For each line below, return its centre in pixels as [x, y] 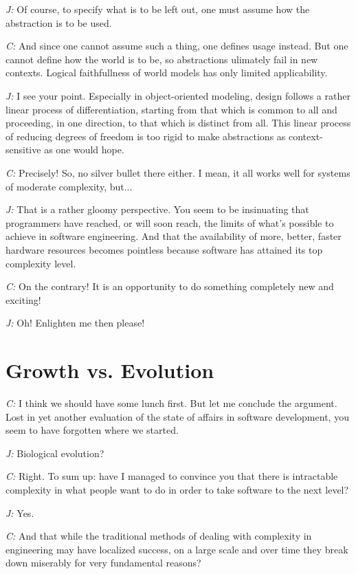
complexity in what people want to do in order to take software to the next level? [177, 489]
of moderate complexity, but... [69, 186]
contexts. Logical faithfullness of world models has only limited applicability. [167, 73]
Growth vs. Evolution [110, 370]
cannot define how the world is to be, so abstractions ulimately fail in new [162, 59]
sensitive [23, 150]
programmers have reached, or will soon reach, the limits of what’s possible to [170, 222]
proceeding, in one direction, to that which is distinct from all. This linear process [178, 123]
